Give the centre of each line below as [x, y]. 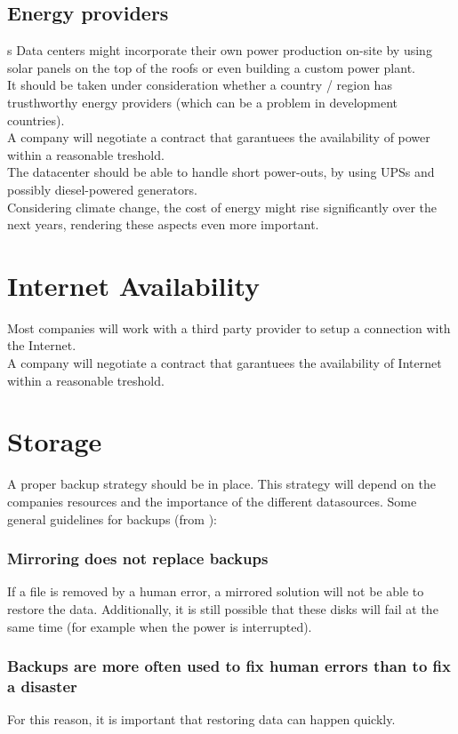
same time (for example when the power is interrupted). [160, 626]
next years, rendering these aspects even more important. [163, 224]
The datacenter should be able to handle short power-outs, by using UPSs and [221, 172]
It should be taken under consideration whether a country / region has [200, 85]
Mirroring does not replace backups [138, 558]
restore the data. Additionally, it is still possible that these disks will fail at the [223, 608]
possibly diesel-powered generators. [102, 189]
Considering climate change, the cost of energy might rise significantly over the [222, 207]
